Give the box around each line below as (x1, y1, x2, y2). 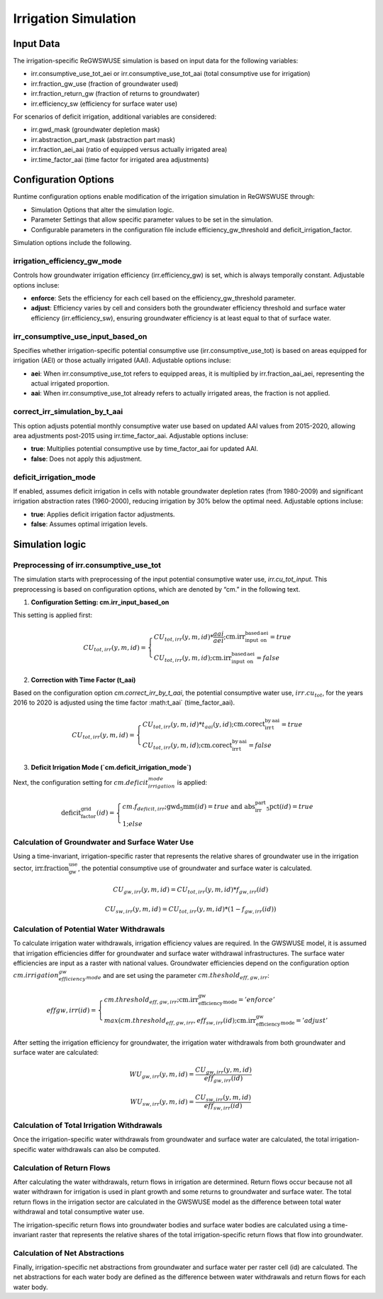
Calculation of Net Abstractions (13, 1248, 124, 1258)
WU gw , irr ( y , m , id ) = (129, 1070, 194, 1080)
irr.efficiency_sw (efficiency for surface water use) (30, 99, 178, 108)
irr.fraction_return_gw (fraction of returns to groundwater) (30, 89, 200, 98)
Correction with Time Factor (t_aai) (30, 675, 136, 684)
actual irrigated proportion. (30, 379, 110, 388)
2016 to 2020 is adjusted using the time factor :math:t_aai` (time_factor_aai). (13, 698, 235, 707)
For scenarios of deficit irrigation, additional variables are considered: (13, 112, 216, 121)
